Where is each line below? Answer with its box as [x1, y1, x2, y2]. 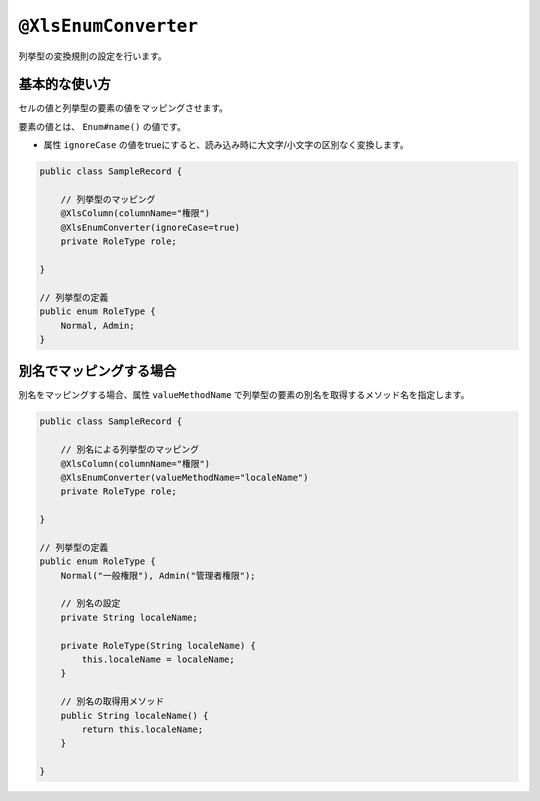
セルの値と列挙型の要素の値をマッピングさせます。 [18, 102, 229, 114]
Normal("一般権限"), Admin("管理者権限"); [60, 570, 256, 581]
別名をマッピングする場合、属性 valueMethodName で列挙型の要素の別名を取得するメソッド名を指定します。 [18, 389, 470, 401]
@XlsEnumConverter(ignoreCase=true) [60, 221, 240, 233]
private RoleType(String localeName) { [60, 640, 257, 651]
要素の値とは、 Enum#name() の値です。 [18, 120, 187, 132]
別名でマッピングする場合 [18, 363, 177, 380]
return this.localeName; [81, 723, 204, 735]
